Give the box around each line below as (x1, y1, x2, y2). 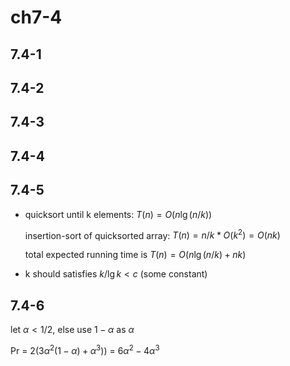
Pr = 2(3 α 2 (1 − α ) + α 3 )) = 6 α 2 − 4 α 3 (10, 343, 160, 356)
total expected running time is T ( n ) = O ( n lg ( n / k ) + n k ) (24, 249, 247, 261)
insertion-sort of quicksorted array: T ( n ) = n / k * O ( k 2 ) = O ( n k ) (24, 227, 281, 241)
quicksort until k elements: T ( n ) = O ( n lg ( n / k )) (24, 208, 213, 220)
